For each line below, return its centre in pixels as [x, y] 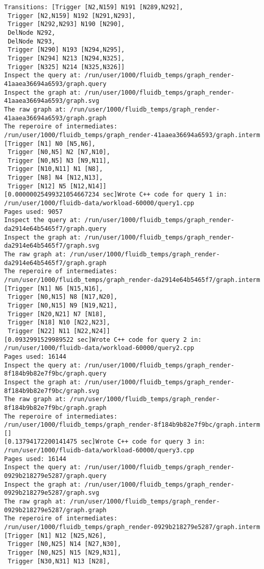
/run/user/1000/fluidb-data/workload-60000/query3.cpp [99, 451]
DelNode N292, [32, 32]
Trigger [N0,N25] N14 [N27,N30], [65, 544]
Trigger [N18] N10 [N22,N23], [59, 323]
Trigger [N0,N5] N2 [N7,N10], [59, 152]
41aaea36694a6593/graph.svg [52, 101]
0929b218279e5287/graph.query [55, 476]
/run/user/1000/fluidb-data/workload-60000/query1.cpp [99, 203]
